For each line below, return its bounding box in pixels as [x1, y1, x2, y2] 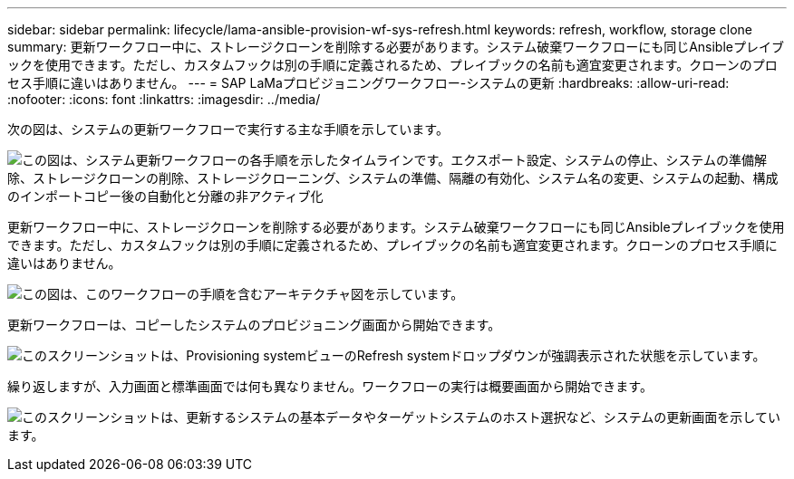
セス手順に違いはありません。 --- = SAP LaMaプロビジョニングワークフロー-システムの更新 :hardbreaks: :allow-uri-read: [7, 75, 730, 91]
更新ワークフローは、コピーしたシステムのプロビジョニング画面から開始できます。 [7, 317, 501, 332]
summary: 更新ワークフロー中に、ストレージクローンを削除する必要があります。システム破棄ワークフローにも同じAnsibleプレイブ [7, 39, 784, 54]
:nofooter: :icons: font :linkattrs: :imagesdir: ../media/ [7, 91, 321, 107]
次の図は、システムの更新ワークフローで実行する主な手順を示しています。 [7, 121, 449, 137]
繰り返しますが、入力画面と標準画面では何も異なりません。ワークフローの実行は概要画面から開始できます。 [7, 378, 653, 394]
